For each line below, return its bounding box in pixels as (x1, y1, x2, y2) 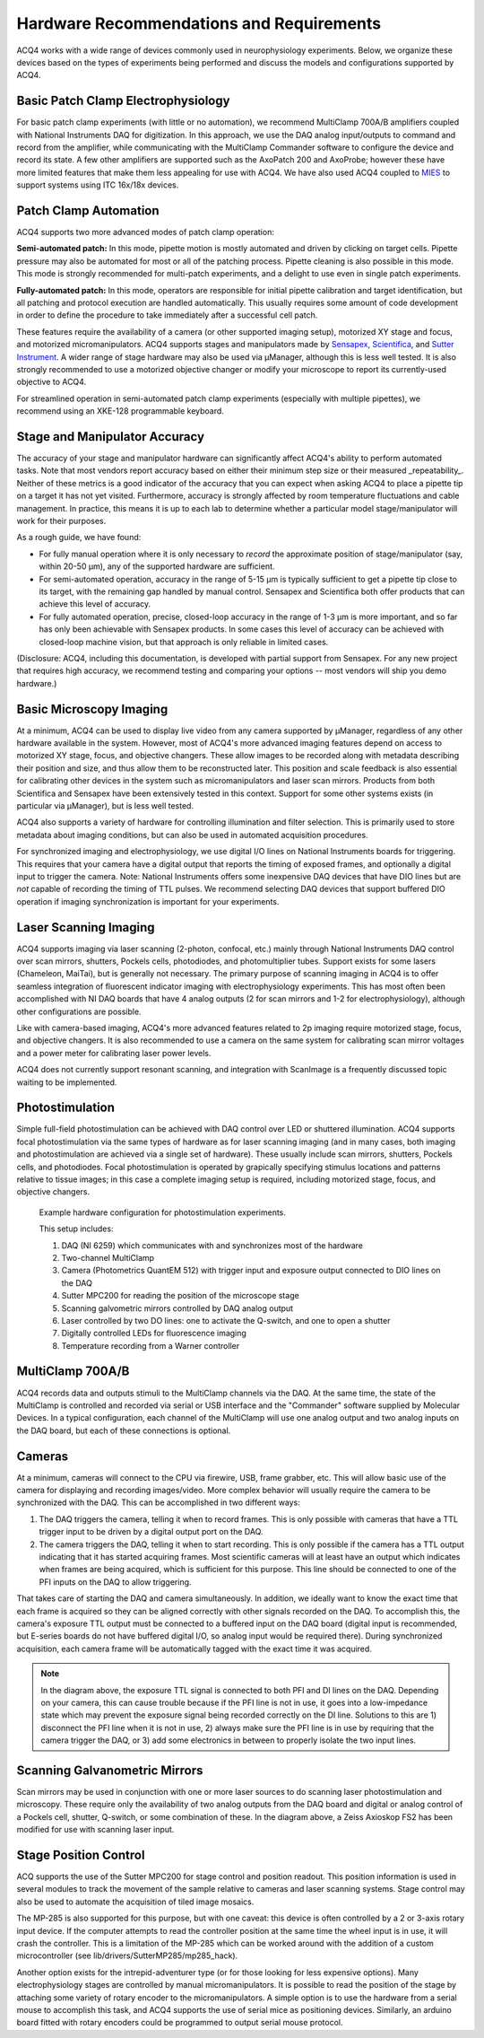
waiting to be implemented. (16, 1077, 117, 1088)
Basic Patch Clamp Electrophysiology (16, 93, 230, 109)
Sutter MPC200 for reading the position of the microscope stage (61, 1290, 299, 1301)
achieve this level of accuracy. (39, 599, 151, 609)
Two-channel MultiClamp (61, 1252, 155, 1263)
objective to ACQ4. (16, 377, 87, 388)
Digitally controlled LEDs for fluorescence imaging (61, 1328, 246, 1339)
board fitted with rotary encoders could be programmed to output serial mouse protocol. (16, 2017, 344, 2028)
